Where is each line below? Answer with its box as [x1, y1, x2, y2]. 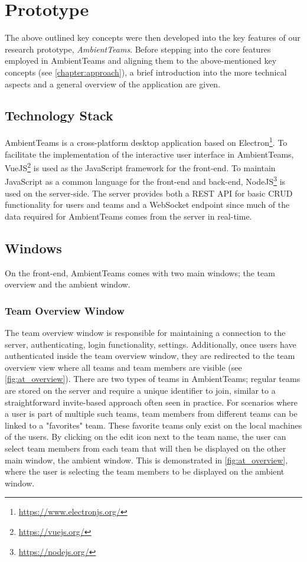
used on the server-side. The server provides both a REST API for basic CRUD [5, 187, 293, 199]
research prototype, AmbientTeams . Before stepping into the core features [5, 43, 271, 55]
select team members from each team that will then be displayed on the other [5, 442, 286, 454]
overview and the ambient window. [5, 278, 130, 290]
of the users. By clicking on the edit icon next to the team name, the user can [5, 430, 286, 443]
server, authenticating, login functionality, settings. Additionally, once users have [5, 338, 296, 350]
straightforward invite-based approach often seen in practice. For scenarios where [5, 396, 298, 408]
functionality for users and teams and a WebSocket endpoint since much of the [5, 198, 290, 211]
